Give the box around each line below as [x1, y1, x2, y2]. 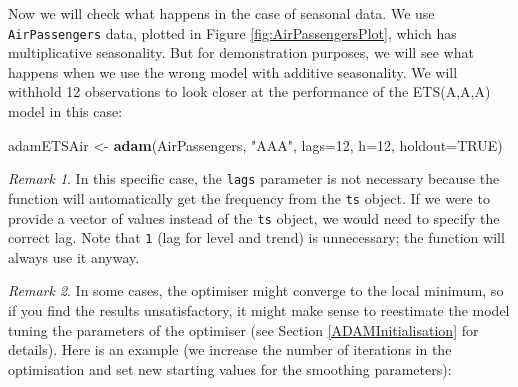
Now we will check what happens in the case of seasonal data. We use [8, 3, 435, 23]
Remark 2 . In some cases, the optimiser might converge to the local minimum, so [8, 280, 504, 301]
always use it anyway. [8, 246, 140, 267]
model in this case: [8, 101, 123, 122]
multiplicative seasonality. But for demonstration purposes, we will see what [8, 42, 474, 63]
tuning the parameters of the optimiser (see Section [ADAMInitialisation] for [8, 319, 479, 340]
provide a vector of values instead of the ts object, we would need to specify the [8, 207, 500, 228]
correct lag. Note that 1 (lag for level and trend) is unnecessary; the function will [8, 227, 505, 248]
